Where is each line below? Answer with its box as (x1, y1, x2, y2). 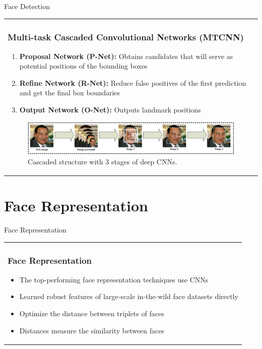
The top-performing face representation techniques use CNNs (19, 274, 209, 284)
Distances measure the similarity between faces (19, 325, 165, 335)
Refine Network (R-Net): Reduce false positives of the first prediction (19, 77, 246, 88)
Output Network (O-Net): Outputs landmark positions (19, 104, 201, 114)
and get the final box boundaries (19, 87, 120, 98)
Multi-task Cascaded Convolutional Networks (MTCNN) (8, 31, 244, 43)
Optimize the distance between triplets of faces (19, 308, 164, 318)
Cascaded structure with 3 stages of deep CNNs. (28, 156, 177, 166)
